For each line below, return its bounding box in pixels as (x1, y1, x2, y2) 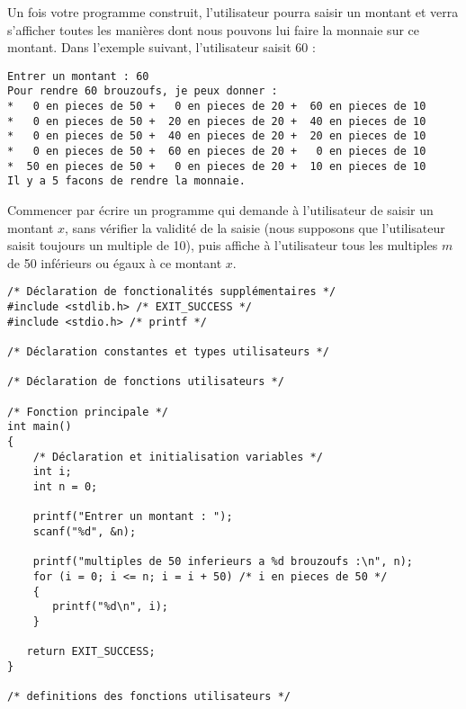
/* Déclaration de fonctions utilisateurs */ (7, 375, 284, 389)
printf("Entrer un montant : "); (32, 510, 233, 524)
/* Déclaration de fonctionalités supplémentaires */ (7, 285, 336, 299)
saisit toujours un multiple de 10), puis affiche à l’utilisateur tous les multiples (7, 236, 438, 255)
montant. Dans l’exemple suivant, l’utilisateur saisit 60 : (7, 38, 316, 57)
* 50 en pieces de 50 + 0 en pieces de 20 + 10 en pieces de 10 (7, 159, 426, 173)
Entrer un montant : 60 (7, 69, 149, 83)
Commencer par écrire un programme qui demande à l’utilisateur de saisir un (7, 201, 434, 220)
